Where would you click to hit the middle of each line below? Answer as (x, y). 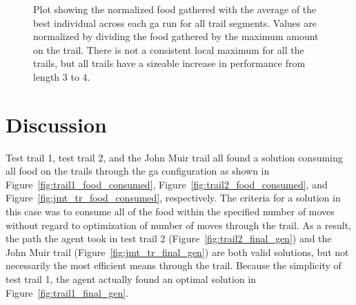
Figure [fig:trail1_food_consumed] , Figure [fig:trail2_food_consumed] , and (167, 184)
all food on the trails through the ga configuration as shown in (138, 171)
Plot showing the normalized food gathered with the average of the (175, 9)
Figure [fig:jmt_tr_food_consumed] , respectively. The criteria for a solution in (173, 198)
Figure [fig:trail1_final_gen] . (67, 292)
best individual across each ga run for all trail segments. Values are (175, 22)
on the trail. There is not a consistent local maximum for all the (169, 49)
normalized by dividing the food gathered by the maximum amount (176, 36)
